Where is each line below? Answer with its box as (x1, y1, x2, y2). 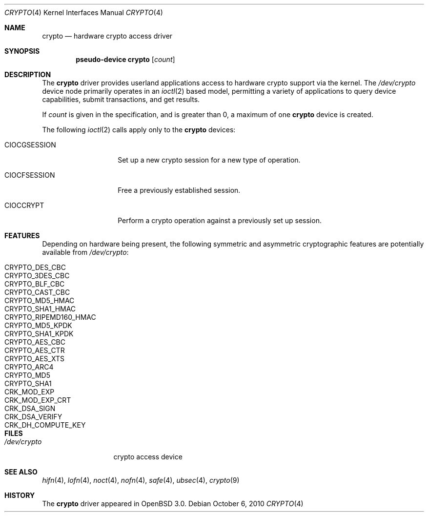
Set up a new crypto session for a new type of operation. (118, 156, 301, 164)
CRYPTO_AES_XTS (4, 354, 64, 363)
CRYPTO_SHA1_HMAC (4, 305, 76, 313)
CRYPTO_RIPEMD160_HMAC (4, 313, 96, 321)
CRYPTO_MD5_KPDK (4, 321, 72, 330)
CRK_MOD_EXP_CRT (4, 396, 71, 404)
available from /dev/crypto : (42, 248, 129, 256)
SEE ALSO (4, 468, 38, 476)
